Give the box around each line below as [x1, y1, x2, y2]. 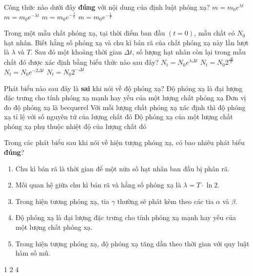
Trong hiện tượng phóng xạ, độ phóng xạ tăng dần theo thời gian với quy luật [15, 238, 250, 248]
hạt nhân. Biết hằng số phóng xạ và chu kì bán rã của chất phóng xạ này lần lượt [4, 37, 249, 47]
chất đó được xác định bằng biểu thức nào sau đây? [4, 57, 159, 67]
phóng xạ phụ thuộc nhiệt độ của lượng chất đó [4, 121, 147, 131]
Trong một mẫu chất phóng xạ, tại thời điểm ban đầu [4, 28, 165, 38]
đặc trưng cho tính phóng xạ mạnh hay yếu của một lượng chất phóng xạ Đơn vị [4, 92, 246, 103]
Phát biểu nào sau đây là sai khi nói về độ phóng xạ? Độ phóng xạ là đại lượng [4, 83, 243, 93]
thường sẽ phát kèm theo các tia [117, 196, 214, 206]
